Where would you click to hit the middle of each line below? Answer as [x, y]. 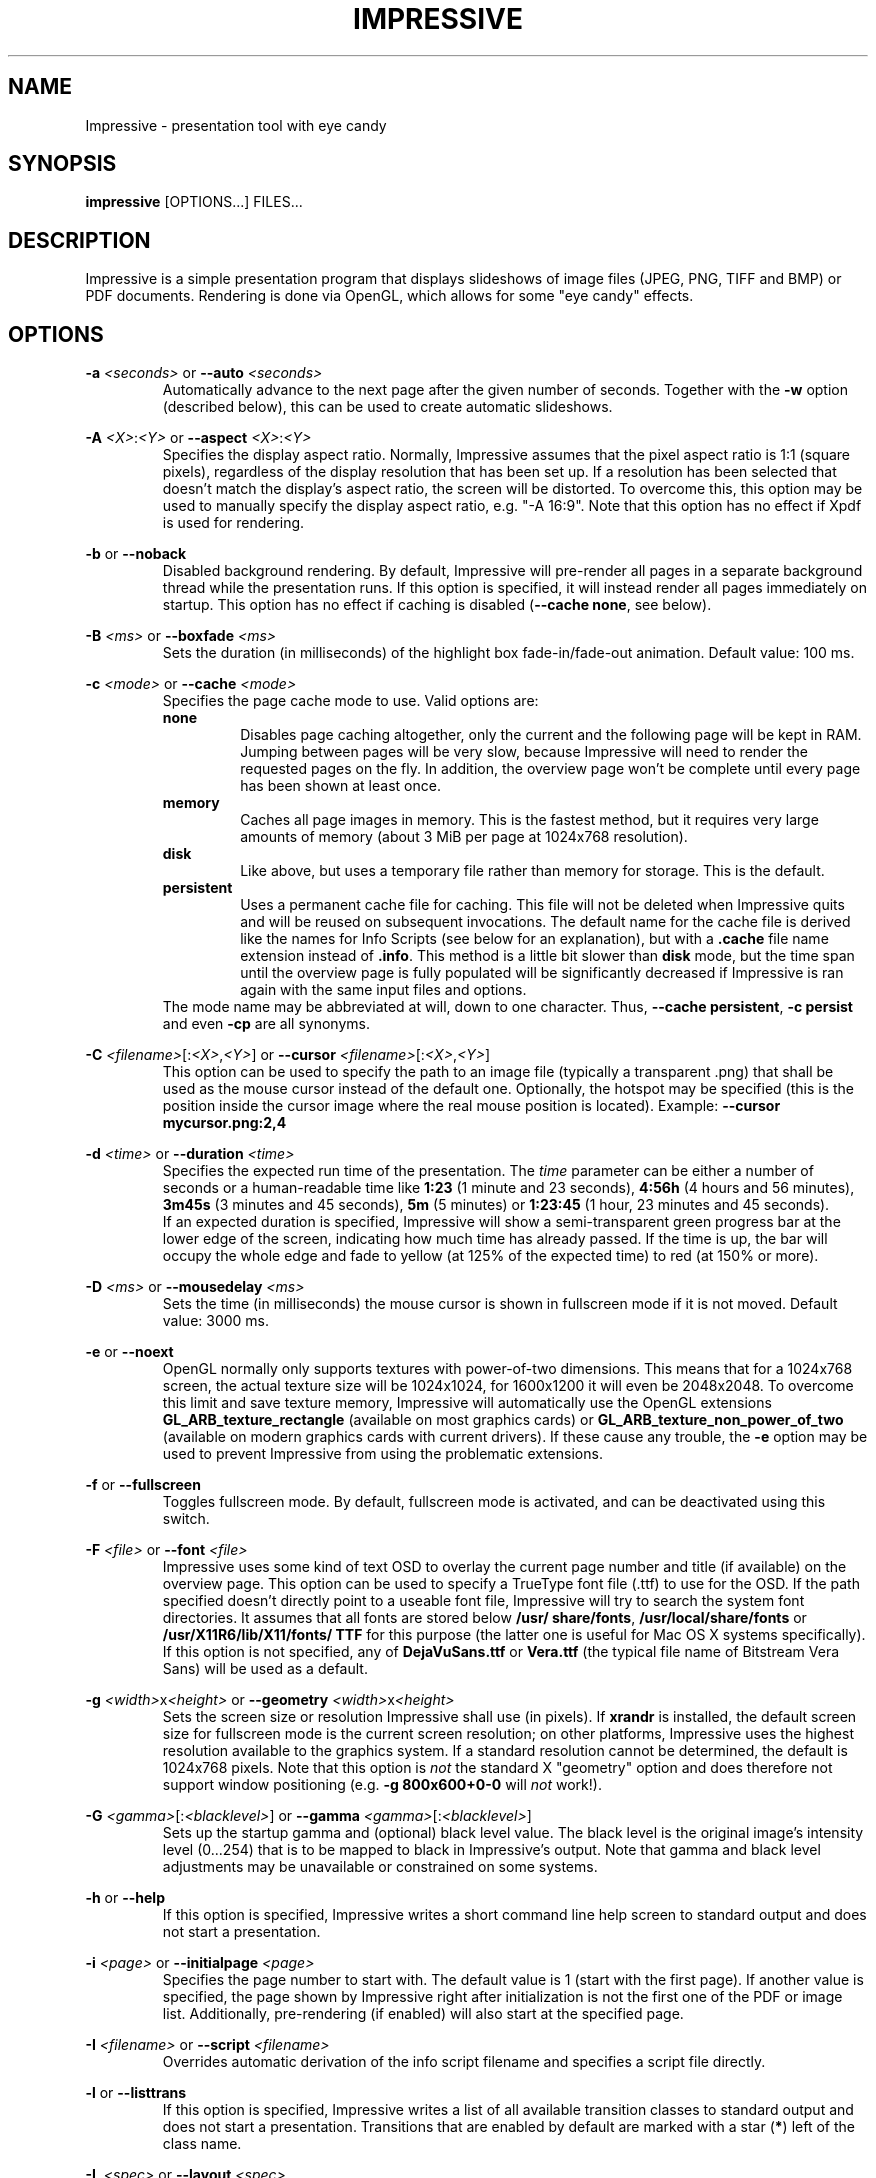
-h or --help [125, 1898]
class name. [202, 2144]
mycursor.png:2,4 [224, 1123]
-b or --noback [136, 554]
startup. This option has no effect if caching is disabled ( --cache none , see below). [437, 605]
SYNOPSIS [62, 164]
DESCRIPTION [79, 240]
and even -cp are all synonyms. [266, 1024]
